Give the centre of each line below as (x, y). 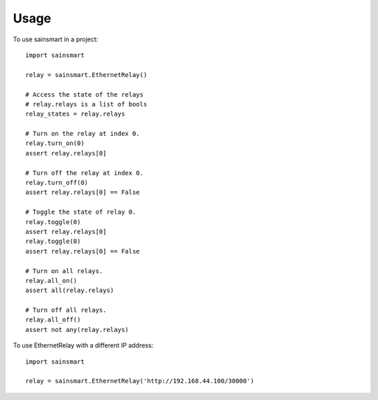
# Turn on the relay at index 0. (83, 134)
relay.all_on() (51, 281)
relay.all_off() (53, 320)
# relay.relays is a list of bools (86, 104)
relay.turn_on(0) (55, 143)
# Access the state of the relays (84, 94)
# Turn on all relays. (64, 271)
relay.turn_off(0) (57, 183)
